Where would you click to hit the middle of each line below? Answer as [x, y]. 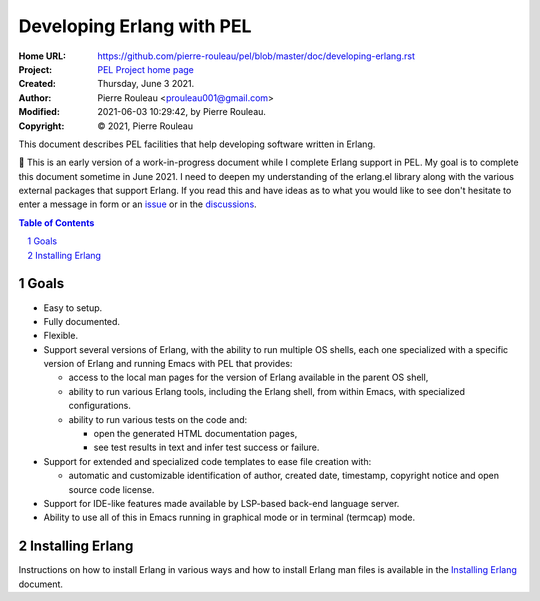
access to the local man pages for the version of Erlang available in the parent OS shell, [248, 377]
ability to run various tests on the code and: [158, 419]
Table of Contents [56, 222]
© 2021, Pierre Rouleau [145, 126]
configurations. [100, 406]
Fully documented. [81, 321]
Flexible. [61, 336]
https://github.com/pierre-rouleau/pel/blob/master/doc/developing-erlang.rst [256, 56]
